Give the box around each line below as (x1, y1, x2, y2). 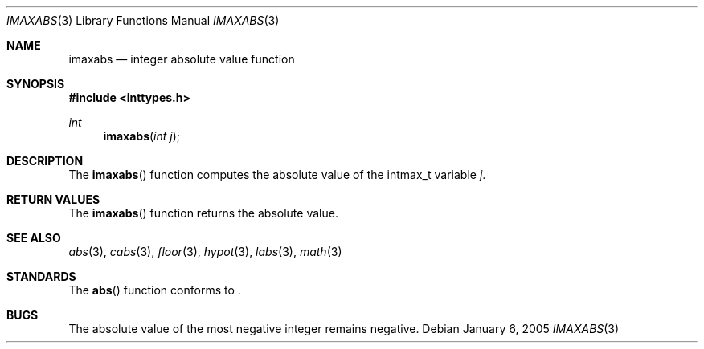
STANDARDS (6, 270, 76, 283)
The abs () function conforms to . (68, 283, 241, 297)
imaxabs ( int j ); (103, 129, 181, 143)
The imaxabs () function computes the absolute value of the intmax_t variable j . (68, 168, 486, 181)
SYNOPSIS (6, 77, 65, 91)
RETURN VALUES (6, 193, 100, 206)
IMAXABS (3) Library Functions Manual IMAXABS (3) (6, 14, 280, 27)
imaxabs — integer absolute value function (68, 52, 295, 66)
